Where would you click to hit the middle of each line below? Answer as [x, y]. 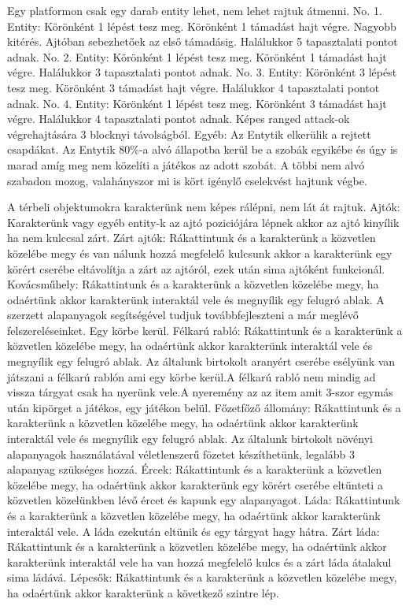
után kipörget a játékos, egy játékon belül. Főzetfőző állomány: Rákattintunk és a [204, 407]
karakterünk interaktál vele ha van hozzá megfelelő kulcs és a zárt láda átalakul [199, 561]
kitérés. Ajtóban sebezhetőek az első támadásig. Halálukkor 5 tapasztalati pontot [203, 41]
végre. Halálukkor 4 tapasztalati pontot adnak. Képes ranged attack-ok [179, 119]
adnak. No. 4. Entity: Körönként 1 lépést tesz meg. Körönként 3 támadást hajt [197, 103]
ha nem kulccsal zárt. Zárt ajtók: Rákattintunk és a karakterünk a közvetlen [192, 238]
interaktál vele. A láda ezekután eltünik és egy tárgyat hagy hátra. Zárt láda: [193, 531]
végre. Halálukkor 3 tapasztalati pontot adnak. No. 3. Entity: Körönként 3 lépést [202, 72]
